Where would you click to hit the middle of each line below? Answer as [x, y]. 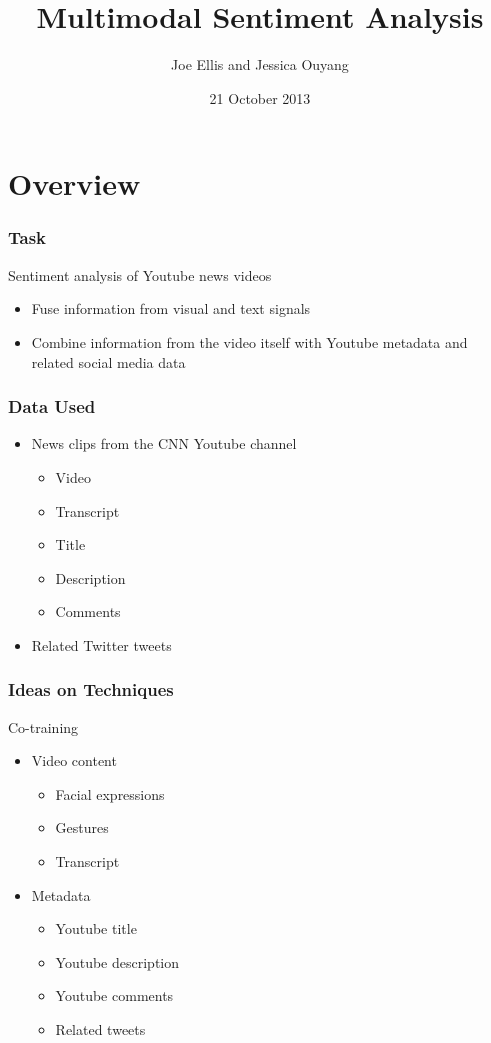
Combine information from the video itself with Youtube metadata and [249, 341]
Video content [74, 760]
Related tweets [100, 1029]
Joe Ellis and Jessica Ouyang [260, 64]
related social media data [108, 361]
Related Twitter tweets [101, 644]
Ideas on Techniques [91, 689]
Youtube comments [114, 995]
